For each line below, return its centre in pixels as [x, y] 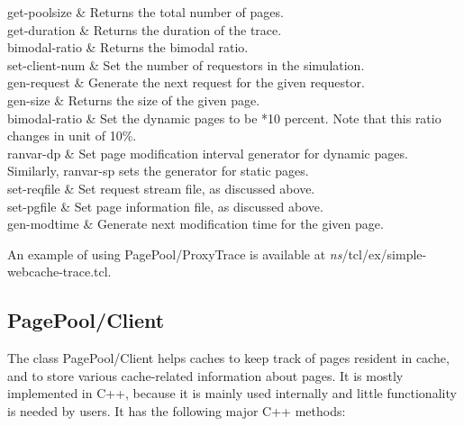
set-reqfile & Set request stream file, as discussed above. [161, 188]
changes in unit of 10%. [72, 136]
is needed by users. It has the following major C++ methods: [177, 410]
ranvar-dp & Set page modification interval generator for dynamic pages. [208, 153]
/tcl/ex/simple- [384, 254]
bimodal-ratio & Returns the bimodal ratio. [128, 47]
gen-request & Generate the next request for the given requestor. [186, 82]
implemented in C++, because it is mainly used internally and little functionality [232, 393]
